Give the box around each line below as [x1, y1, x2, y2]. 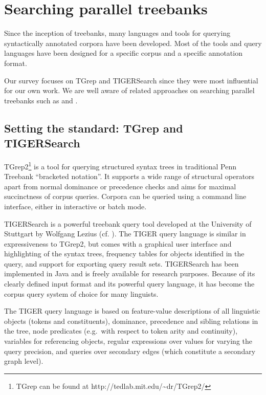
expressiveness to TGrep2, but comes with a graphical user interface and [4, 238, 232, 249]
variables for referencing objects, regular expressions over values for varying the [4, 336, 253, 346]
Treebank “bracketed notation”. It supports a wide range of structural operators [4, 171, 255, 182]
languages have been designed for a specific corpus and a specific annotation [4, 48, 242, 58]
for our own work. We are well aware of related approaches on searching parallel [4, 85, 255, 96]
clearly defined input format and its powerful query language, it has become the [4, 278, 255, 289]
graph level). [4, 356, 43, 366]
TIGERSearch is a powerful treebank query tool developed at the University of [4, 218, 252, 229]
